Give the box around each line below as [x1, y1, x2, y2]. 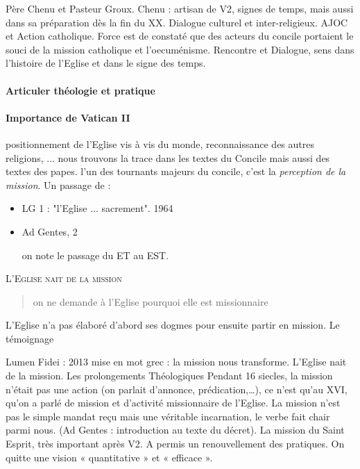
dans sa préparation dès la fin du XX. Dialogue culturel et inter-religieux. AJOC [6, 15, 348, 29]
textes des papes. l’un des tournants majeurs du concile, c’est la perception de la [6, 164, 346, 179]
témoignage [6, 331, 54, 345]
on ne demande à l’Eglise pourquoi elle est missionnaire [33, 294, 268, 308]
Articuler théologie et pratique [6, 83, 155, 97]
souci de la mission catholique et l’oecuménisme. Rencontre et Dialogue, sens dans [6, 42, 354, 56]
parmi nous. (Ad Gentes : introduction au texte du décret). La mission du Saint [6, 422, 345, 437]
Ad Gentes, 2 [22, 224, 78, 238]
